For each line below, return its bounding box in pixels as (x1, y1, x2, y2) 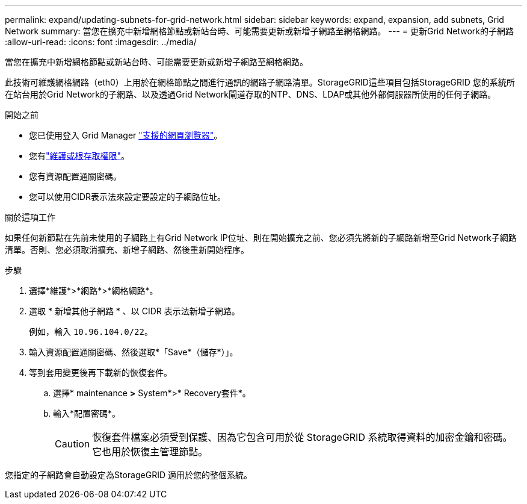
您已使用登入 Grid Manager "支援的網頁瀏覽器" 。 (29, 130, 223, 140)
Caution (55, 438, 90, 450)
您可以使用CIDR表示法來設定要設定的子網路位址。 (29, 191, 226, 202)
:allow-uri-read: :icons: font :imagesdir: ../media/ (5, 37, 197, 47)
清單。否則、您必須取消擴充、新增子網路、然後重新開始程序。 (5, 244, 249, 255)
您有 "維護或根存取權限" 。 (29, 151, 130, 161)
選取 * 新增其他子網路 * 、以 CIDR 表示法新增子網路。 (29, 306, 240, 316)
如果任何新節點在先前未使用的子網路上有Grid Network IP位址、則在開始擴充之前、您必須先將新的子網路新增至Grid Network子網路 (5, 232, 517, 243)
